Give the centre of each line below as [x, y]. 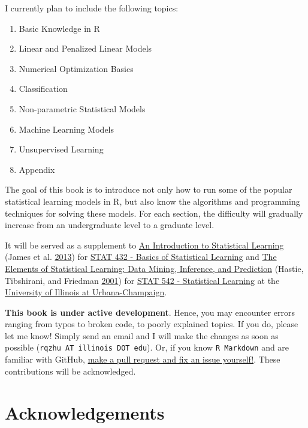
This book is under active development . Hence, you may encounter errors [150, 312]
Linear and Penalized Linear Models [85, 48]
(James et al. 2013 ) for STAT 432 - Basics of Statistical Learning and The [141, 257]
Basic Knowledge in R [59, 28]
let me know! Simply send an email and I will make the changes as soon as [142, 335]
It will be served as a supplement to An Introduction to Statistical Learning [144, 245]
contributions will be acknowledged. [70, 371]
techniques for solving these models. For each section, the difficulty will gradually [154, 213]
